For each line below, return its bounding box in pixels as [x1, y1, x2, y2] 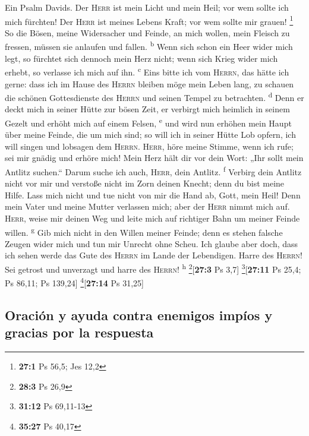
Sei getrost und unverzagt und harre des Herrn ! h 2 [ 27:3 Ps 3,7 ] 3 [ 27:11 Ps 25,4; [5, 261, 301, 275]
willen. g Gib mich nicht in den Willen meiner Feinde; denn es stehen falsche [5, 224, 283, 238]
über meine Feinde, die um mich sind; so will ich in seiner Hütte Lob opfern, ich [5, 128, 296, 141]
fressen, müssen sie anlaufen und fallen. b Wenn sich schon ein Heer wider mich [5, 39, 293, 53]
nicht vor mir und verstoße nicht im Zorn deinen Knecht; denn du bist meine [5, 177, 285, 189]
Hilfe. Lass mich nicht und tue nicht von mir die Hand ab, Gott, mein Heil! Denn [5, 188, 301, 201]
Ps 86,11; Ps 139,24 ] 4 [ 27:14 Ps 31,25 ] [5, 275, 144, 289]
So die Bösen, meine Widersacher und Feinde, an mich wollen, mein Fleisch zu [5, 26, 290, 39]
